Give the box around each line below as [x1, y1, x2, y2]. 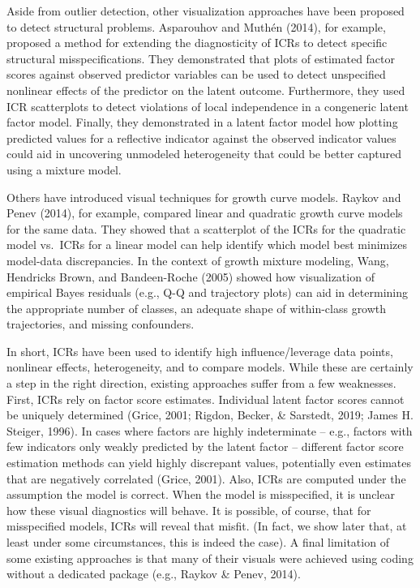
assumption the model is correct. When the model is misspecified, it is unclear [6, 486, 395, 503]
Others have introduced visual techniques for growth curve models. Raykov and [6, 188, 401, 205]
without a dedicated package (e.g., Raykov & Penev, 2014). [6, 565, 301, 582]
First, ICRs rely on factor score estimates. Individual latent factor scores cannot [6, 390, 405, 407]
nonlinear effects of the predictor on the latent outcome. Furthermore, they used [6, 81, 405, 98]
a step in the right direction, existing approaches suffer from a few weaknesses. [6, 375, 396, 392]
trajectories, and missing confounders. [6, 315, 195, 333]
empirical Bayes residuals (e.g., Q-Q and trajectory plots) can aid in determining [6, 284, 408, 301]
